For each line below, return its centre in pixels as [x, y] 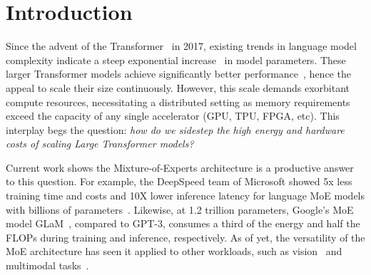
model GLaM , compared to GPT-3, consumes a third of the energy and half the [183, 223]
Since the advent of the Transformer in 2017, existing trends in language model [181, 46]
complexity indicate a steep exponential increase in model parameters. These [176, 59]
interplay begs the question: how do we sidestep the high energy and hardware [175, 129]
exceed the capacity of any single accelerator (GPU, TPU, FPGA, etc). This [173, 116]
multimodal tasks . [47, 265]
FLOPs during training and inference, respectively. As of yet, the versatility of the [185, 237]
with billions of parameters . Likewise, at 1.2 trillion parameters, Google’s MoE [180, 209]
